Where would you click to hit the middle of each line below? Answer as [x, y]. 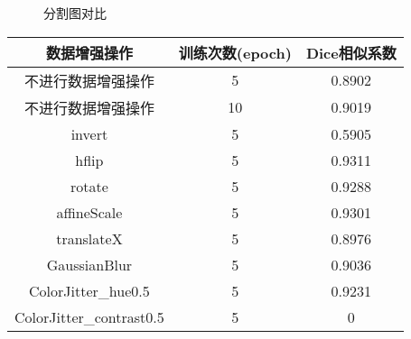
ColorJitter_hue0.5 [89, 290]
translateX [89, 238]
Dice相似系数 [351, 52]
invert [89, 133]
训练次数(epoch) [235, 52]
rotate [89, 186]
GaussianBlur [89, 264]
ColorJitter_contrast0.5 [89, 316]
